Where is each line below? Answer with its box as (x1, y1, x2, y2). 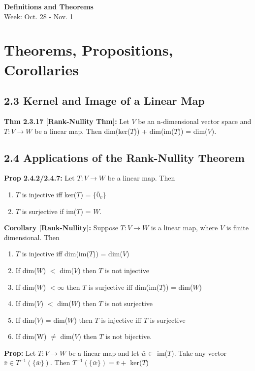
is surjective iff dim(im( (88, 281, 159, 292)
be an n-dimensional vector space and (138, 116, 252, 126)
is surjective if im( (22, 206, 77, 216)
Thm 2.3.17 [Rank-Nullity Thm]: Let (4, 116, 129, 126)
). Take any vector (171, 347, 226, 358)
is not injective (105, 265, 149, 275)
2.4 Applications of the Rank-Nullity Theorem (4, 150, 245, 165)
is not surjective (105, 298, 153, 309)
